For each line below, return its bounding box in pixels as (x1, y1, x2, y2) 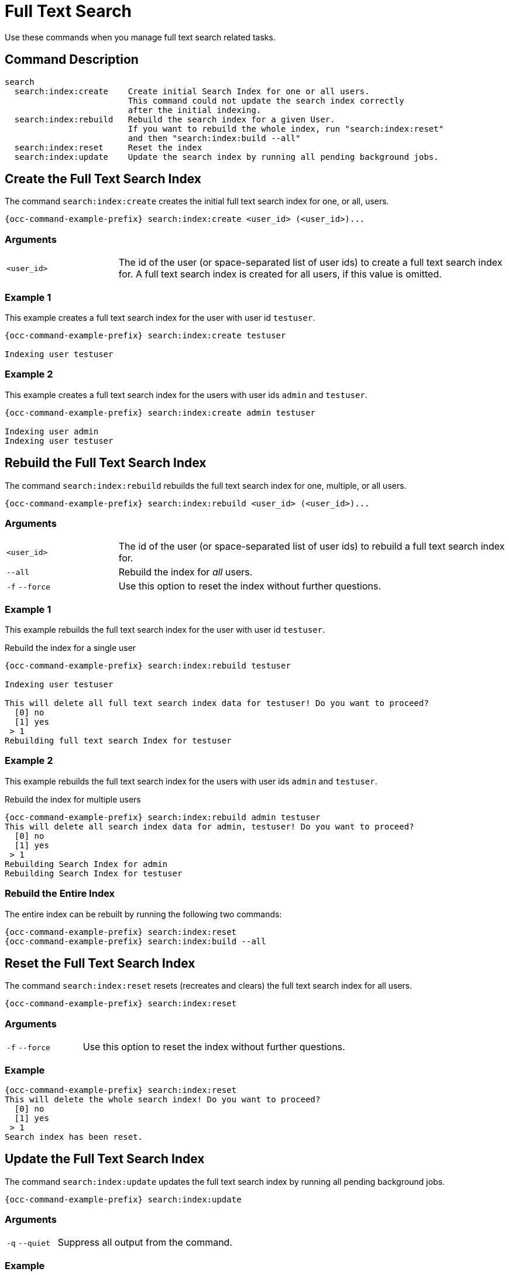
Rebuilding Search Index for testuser (5, 868, 183, 878)
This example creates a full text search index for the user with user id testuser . (5, 312, 315, 323)
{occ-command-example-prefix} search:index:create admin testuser (5, 407, 316, 417)
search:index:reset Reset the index (14, 142, 202, 152)
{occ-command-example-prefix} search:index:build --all (5, 936, 266, 946)
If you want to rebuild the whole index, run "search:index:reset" (128, 124, 444, 133)
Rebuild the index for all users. (118, 566, 253, 578)
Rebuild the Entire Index (5, 887, 115, 900)
